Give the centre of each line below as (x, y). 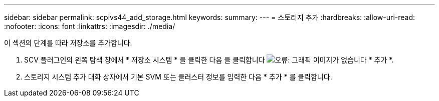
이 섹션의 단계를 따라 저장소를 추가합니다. (68, 43)
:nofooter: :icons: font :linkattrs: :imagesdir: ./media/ (90, 26)
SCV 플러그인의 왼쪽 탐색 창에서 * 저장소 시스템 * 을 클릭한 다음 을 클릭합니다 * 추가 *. (209, 60)
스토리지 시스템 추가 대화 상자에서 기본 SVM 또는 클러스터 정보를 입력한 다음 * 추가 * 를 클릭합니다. (178, 77)
